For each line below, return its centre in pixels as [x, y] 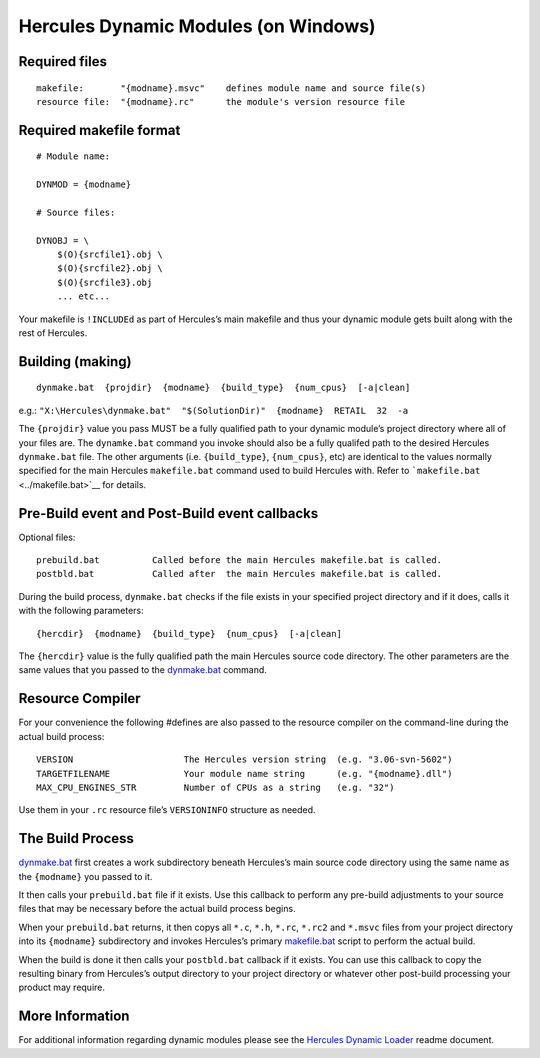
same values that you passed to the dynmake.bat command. [142, 670]
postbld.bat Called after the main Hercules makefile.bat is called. [239, 574]
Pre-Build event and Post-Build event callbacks [168, 513]
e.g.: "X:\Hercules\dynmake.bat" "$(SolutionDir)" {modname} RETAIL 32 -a [213, 410]
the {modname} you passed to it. [85, 876]
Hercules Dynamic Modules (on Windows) [197, 26]
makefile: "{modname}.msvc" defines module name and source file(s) [231, 88]
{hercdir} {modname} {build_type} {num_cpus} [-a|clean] [189, 633]
